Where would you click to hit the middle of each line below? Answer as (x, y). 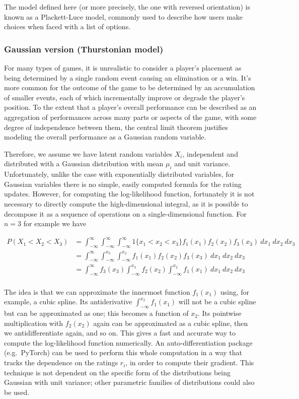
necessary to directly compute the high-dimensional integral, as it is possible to (126, 203)
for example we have (55, 223)
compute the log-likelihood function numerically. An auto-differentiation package (128, 342)
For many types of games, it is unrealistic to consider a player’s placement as (123, 68)
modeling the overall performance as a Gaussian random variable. (105, 137)
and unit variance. (202, 163)
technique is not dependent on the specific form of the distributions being (117, 372)
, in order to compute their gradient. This (190, 362)
